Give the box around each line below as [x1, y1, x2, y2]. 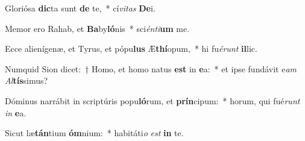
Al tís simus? [5, 74, 48, 87]
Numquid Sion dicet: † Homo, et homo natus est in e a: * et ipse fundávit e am [5, 62, 297, 75]
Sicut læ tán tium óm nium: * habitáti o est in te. [5, 127, 184, 139]
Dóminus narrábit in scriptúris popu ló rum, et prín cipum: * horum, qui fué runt [5, 94, 300, 107]
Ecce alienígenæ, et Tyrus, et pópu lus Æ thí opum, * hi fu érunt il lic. [5, 42, 257, 55]
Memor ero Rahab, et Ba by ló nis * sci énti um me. [5, 22, 190, 34]
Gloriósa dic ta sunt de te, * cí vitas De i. [5, 2, 156, 14]
